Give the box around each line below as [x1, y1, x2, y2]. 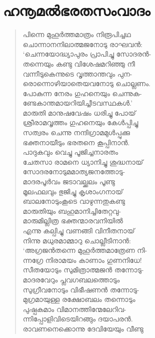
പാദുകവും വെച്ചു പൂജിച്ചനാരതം [22, 147, 118, 157]
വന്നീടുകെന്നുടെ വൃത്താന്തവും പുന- [22, 68, 132, 79]
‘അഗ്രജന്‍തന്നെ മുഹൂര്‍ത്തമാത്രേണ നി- [22, 245, 147, 255]
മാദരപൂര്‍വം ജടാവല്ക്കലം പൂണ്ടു [22, 176, 115, 187]
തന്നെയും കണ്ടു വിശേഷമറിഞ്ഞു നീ [22, 58, 135, 69]
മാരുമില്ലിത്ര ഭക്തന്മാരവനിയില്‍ [22, 215, 123, 226]
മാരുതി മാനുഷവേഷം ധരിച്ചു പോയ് [22, 107, 136, 118]
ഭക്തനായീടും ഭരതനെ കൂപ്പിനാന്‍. [22, 137, 130, 147]
